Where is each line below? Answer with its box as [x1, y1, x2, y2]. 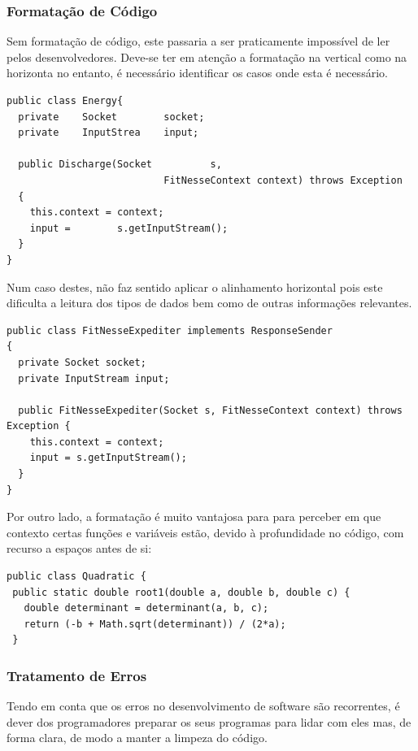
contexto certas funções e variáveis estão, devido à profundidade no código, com [7, 523, 404, 540]
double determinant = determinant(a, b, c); [24, 602, 269, 614]
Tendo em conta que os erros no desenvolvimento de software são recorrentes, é [7, 697, 400, 714]
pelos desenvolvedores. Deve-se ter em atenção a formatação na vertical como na [7, 48, 407, 65]
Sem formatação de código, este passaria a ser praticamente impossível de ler [7, 33, 390, 50]
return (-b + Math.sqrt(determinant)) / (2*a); [24, 618, 286, 630]
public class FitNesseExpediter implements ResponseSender [7, 324, 333, 336]
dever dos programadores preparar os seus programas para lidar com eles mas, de [7, 713, 411, 730]
